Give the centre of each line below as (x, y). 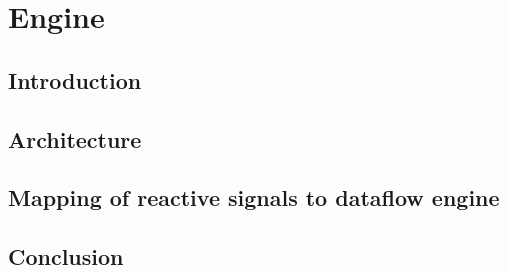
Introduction (75, 79)
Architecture (75, 138)
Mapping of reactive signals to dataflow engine (254, 197)
